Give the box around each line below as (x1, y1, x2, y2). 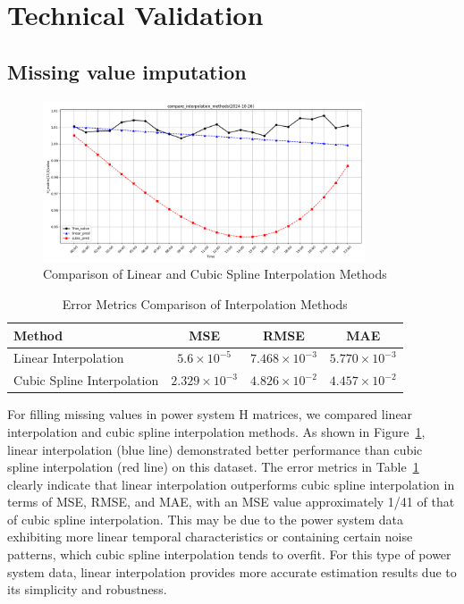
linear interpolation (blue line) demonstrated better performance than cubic (7, 440, 423, 458)
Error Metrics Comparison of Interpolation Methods (62, 294, 348, 313)
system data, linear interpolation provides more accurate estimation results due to (7, 562, 457, 581)
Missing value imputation (7, 57, 247, 85)
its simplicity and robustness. (7, 580, 167, 599)
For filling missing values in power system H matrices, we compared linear (7, 405, 413, 424)
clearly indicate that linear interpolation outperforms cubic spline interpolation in (7, 474, 455, 493)
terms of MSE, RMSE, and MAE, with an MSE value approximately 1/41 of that (7, 492, 455, 511)
